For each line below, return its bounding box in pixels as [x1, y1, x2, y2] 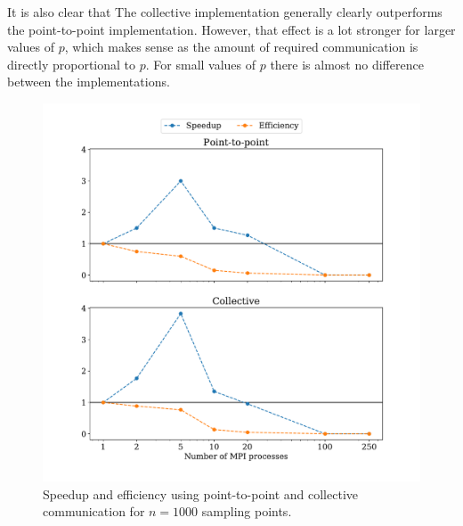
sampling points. [201, 502, 292, 521]
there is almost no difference [270, 54, 424, 73]
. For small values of [145, 54, 256, 73]
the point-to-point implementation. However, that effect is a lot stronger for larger [7, 20, 456, 38]
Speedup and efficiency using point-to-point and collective [43, 484, 358, 503]
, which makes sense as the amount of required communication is [64, 37, 418, 56]
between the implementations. [7, 72, 170, 91]
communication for [43, 502, 145, 521]
